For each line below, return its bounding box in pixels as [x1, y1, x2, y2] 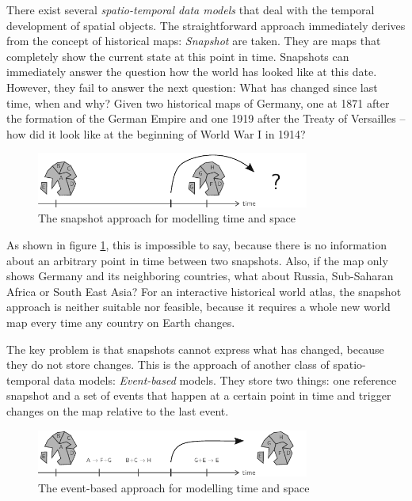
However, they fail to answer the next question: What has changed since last [6, 78, 378, 95]
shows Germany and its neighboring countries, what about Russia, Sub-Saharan [6, 268, 394, 284]
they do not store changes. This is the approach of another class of [6, 356, 330, 373]
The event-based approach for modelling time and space [38, 479, 310, 495]
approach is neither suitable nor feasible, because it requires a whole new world [6, 298, 391, 315]
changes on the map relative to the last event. [6, 402, 229, 419]
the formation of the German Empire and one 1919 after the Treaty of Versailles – [6, 110, 406, 127]
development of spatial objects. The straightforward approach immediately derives [6, 17, 406, 33]
